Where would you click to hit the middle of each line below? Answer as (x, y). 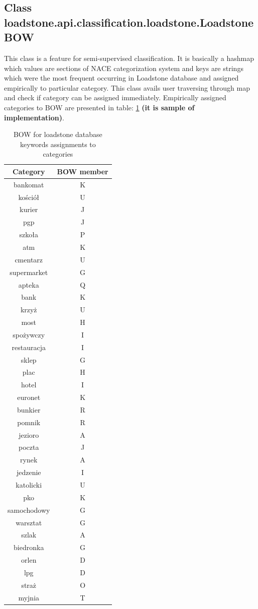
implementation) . (34, 117)
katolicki (29, 485)
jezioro (29, 434)
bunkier (29, 409)
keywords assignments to (58, 144)
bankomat (29, 184)
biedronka (29, 547)
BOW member (83, 171)
